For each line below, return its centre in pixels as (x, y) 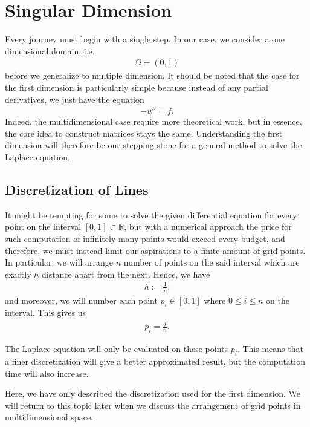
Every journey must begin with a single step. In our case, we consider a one (145, 39)
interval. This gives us (46, 312)
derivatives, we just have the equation (75, 99)
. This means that (270, 349)
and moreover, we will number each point (81, 300)
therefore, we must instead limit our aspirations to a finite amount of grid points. (155, 250)
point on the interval (43, 227)
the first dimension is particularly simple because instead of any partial (137, 87)
